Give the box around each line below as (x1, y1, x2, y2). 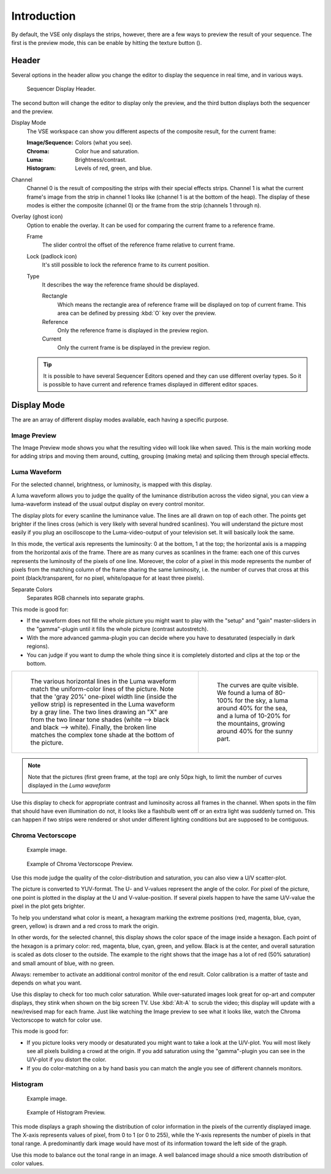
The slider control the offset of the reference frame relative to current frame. (42, 241, 235, 248)
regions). (26, 643, 50, 650)
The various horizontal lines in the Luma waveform (30, 677, 177, 686)
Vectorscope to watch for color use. (11, 1016, 102, 1024)
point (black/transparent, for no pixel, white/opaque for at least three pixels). (11, 574, 205, 582)
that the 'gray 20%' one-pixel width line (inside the (30, 693, 177, 701)
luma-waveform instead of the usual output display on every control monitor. (11, 501, 205, 508)
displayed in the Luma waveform (28, 782, 111, 789)
